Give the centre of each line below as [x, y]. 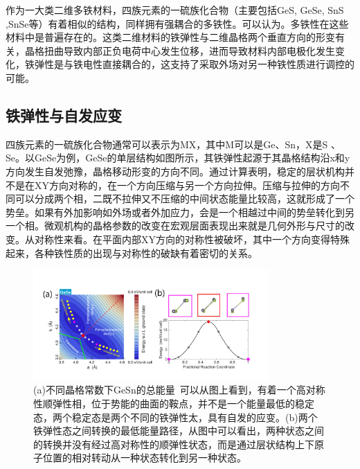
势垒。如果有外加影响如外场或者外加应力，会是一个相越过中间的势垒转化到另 [180, 212]
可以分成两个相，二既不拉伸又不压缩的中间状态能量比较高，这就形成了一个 [184, 198]
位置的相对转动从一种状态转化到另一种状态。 [144, 458]
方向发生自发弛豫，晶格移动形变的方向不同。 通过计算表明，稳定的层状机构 [175, 171]
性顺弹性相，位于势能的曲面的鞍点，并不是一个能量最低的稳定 [174, 403]
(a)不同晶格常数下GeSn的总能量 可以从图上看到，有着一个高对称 [179, 390]
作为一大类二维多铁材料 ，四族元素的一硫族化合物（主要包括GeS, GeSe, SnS [175, 10]
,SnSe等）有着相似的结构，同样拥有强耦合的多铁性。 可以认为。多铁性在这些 [177, 23]
